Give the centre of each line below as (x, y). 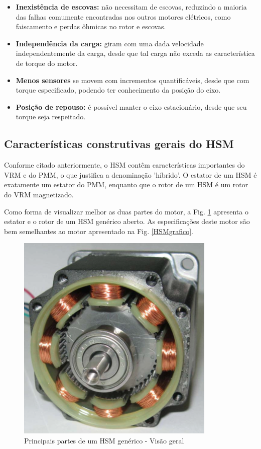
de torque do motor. (47, 63)
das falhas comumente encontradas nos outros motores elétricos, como (123, 16)
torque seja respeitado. (51, 117)
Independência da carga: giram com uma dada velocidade (110, 43)
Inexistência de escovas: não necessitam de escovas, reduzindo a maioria (131, 7)
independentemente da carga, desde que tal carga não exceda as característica (135, 53)
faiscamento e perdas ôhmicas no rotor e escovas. (91, 26)
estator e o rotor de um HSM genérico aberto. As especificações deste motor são (127, 221)
